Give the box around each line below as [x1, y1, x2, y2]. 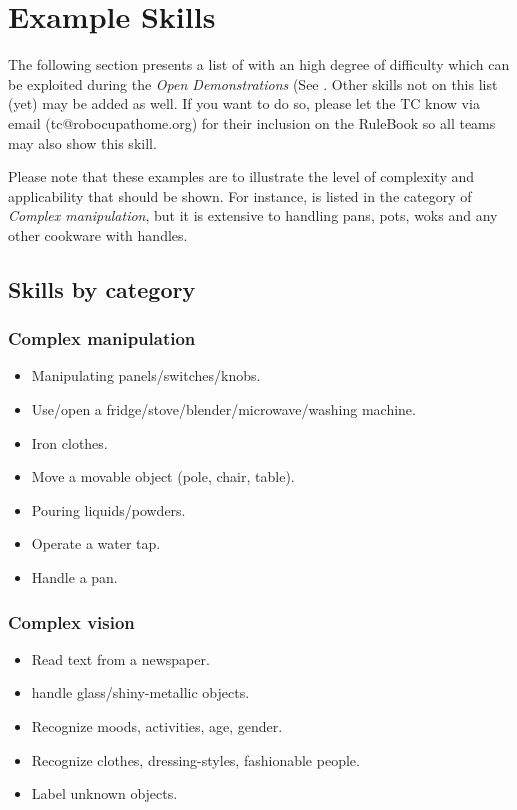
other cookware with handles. [8, 224, 188, 245]
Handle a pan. [31, 567, 118, 588]
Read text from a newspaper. [31, 648, 210, 669]
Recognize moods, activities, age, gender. [31, 716, 283, 737]
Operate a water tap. [31, 533, 161, 554]
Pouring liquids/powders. [31, 499, 186, 520]
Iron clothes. [31, 432, 108, 453]
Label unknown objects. [31, 783, 178, 804]
